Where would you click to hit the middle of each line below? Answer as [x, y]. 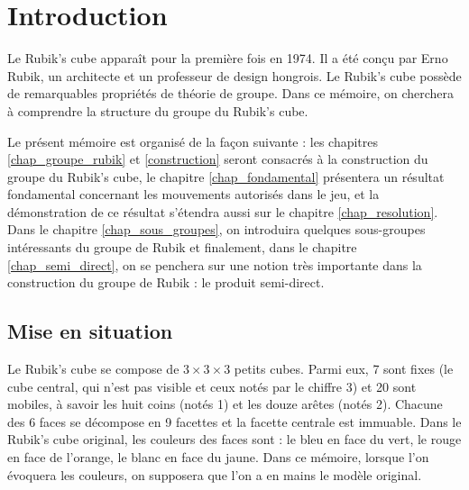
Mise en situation [90, 331]
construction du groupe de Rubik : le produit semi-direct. [166, 282]
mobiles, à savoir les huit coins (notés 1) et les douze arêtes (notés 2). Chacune [225, 404]
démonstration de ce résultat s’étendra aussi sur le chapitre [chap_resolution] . [223, 211]
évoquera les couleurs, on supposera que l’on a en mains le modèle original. [215, 474]
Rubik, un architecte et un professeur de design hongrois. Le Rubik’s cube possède [234, 75]
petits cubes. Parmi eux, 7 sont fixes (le [344, 369]
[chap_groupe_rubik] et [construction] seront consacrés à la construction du [218, 159]
